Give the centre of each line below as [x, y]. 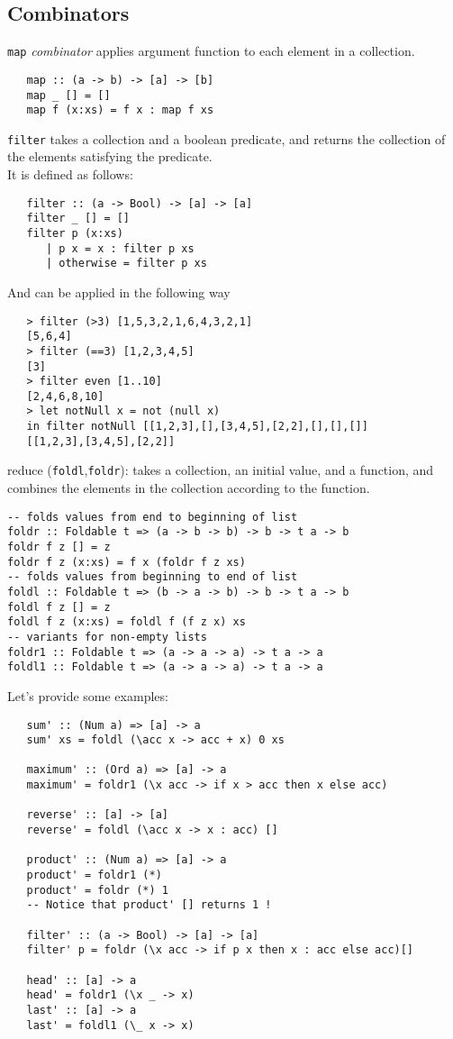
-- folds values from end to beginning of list [153, 517]
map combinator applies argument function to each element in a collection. [211, 51]
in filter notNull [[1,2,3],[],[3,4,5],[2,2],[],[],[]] [197, 427]
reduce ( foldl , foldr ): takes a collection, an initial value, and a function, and [221, 470]
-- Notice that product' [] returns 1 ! [149, 905]
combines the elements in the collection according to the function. [189, 488]
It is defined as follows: [70, 174]
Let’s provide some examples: [88, 695]
